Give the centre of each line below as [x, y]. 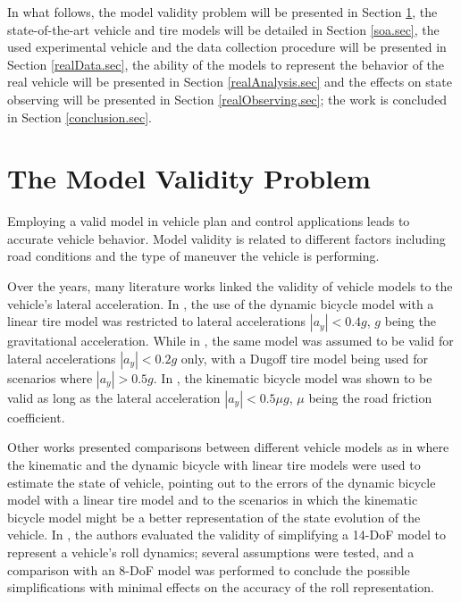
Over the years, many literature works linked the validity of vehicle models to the [230, 286]
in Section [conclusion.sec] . [80, 117]
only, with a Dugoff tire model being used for [304, 358]
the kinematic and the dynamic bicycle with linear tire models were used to [214, 465]
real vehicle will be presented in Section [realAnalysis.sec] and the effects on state [230, 82]
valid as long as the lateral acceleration [114, 397]
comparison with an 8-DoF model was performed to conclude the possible [209, 569]
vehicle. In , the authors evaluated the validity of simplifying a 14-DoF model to [226, 535]
